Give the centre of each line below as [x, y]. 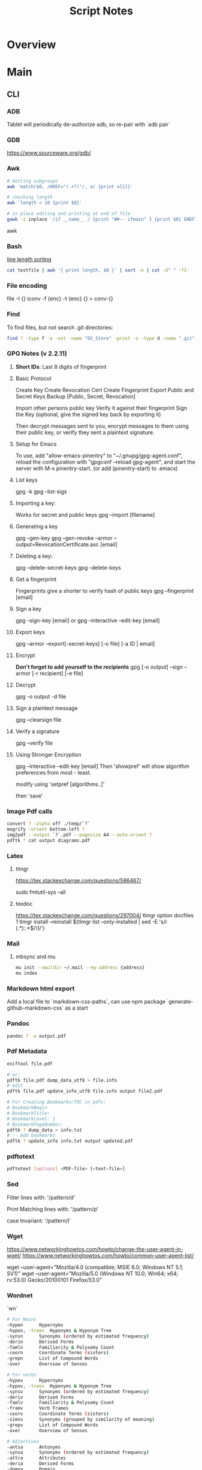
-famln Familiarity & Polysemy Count [61, 1347]
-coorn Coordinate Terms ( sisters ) [58, 1353]
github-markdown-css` [35, 1008]
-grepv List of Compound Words [52, 1425]
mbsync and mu [35, 957]
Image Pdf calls [30, 811]
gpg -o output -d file [41, 696]
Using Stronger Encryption [48, 754]
